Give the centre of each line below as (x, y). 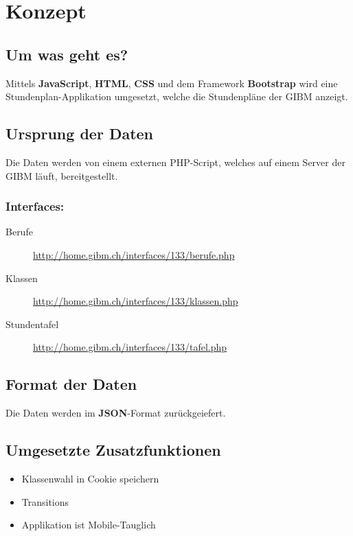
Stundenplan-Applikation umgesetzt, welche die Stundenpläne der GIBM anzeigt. (177, 96)
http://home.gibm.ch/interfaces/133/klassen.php (136, 301)
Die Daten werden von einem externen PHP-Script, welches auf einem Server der (175, 162)
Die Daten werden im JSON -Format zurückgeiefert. (116, 413)
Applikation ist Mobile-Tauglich (89, 525)
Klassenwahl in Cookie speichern (90, 478)
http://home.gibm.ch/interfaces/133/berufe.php (134, 254)
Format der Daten (71, 384)
